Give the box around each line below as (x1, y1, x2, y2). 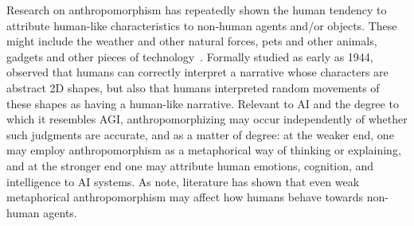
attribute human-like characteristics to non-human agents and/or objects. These (6, 17, 397, 33)
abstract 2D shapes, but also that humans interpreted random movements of (6, 79, 380, 95)
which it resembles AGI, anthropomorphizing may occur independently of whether (6, 111, 408, 127)
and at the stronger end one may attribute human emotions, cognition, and (6, 157, 374, 173)
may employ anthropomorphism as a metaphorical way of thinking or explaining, (6, 142, 401, 158)
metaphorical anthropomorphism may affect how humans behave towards (6, 189, 363, 205)
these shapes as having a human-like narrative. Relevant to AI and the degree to (6, 95, 399, 111)
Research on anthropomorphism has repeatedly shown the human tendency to (6, 2, 387, 18)
